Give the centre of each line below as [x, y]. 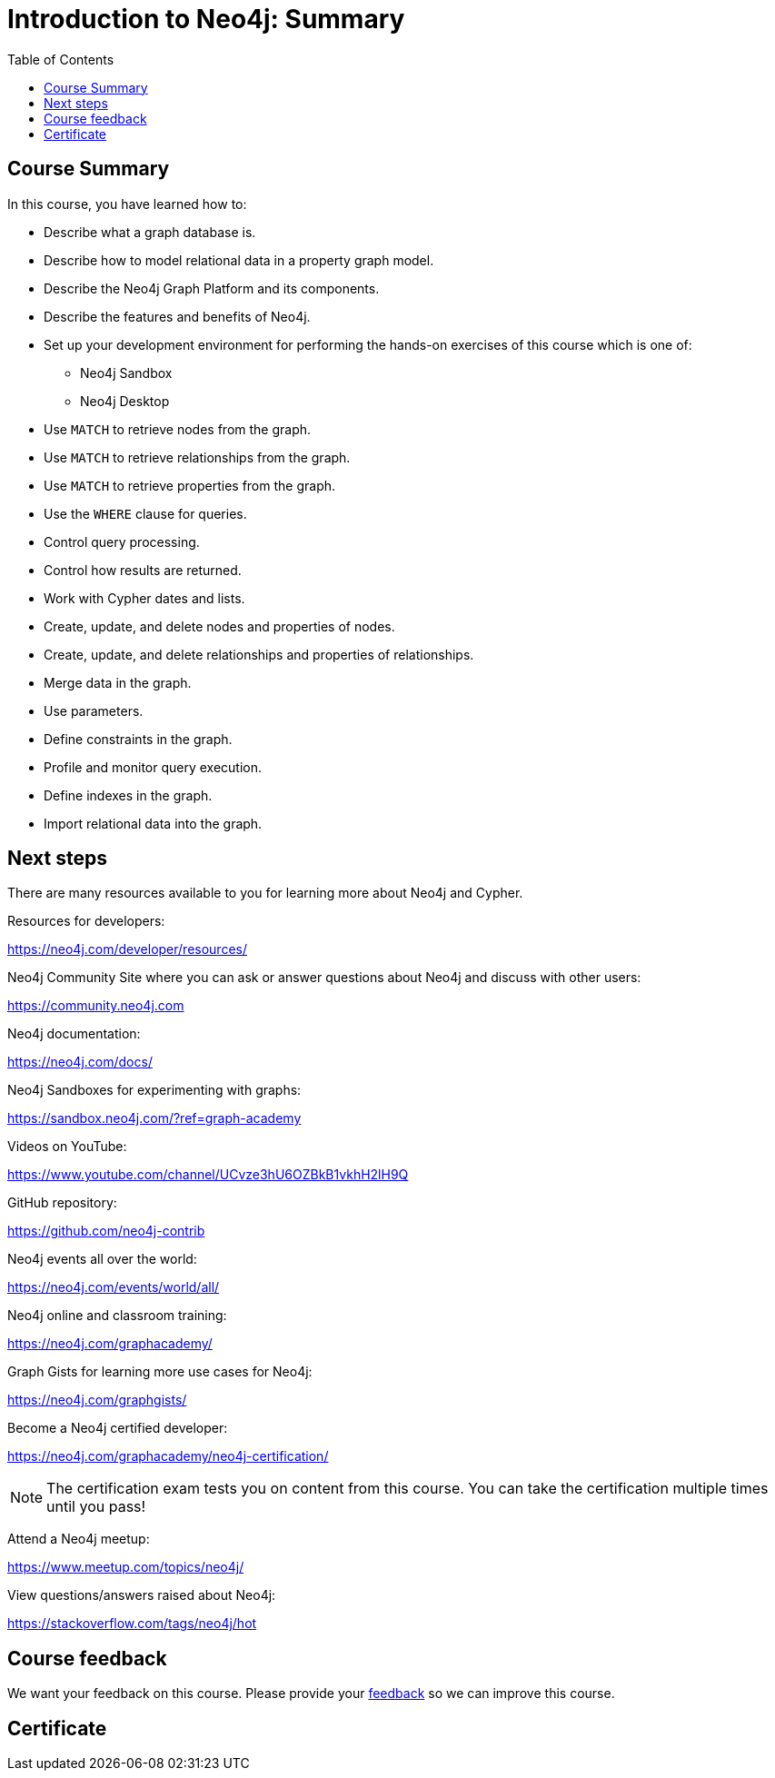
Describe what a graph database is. [150, 232]
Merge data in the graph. [118, 682]
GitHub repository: [62, 1203]
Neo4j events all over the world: [102, 1259]
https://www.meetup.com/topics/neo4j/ [126, 1567]
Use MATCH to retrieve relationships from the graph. [197, 457]
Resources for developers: [86, 921]
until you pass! [96, 1507]
